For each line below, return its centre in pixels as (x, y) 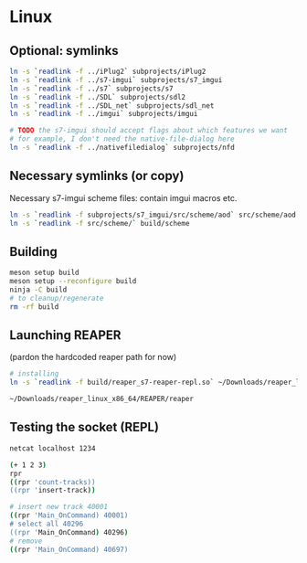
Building (33, 252)
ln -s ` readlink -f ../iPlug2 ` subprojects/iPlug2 (108, 71)
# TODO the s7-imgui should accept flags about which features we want (148, 131)
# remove (26, 541)
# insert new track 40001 (58, 507)
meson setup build (44, 273)
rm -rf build (34, 307)
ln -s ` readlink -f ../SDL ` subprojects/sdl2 (97, 97)
